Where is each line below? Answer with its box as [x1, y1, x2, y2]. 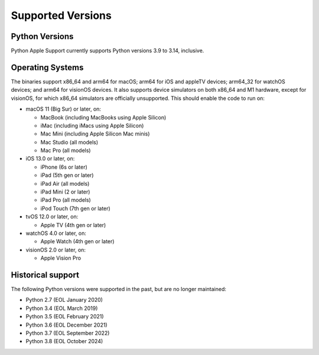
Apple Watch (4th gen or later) [40, 238, 115, 245]
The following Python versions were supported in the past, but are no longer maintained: [11, 286, 227, 293]
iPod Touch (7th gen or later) [40, 205, 110, 212]
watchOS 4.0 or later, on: [25, 230, 87, 237]
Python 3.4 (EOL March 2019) [25, 305, 98, 312]
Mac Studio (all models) [40, 138, 99, 146]
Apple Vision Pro [40, 254, 82, 262]
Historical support [11, 270, 80, 280]
